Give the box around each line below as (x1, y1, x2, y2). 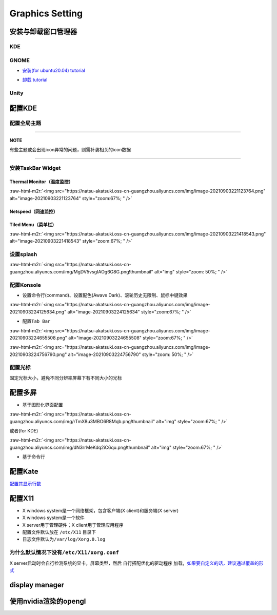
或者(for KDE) (9, 427, 38, 433)
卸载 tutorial (22, 77, 48, 83)
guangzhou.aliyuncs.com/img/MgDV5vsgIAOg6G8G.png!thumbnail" (9, 268, 153, 274)
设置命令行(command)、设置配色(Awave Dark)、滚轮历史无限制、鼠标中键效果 (22, 292, 188, 298)
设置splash (9, 251, 37, 258)
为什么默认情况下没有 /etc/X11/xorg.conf (9, 549, 119, 556)
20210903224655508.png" (9, 334, 68, 341)
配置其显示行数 (9, 481, 41, 487)
